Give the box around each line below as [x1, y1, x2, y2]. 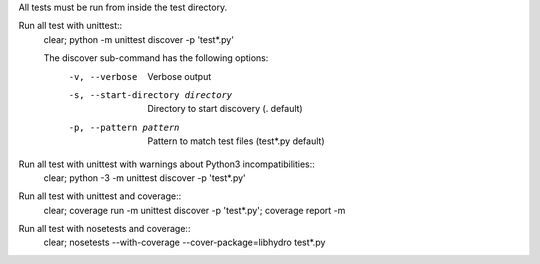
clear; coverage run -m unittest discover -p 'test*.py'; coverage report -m [43, 204, 346, 216]
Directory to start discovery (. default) [147, 103, 304, 115]
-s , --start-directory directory [68, 89, 233, 100]
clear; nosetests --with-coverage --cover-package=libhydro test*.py [43, 236, 326, 249]
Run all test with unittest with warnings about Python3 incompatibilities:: [18, 158, 315, 170]
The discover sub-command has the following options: [43, 52, 269, 64]
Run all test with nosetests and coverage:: [18, 223, 191, 235]
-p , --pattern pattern [68, 121, 180, 133]
